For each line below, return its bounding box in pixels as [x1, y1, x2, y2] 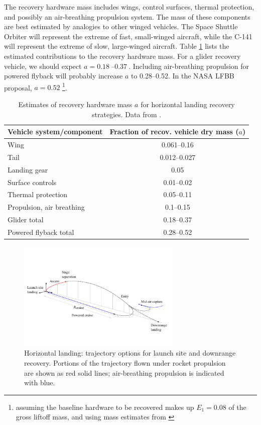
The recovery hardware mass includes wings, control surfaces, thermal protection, [4, 2, 254, 12]
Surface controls [8, 177, 57, 187]
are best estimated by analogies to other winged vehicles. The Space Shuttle [4, 21, 238, 32]
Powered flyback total [8, 226, 74, 237]
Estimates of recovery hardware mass [18, 99, 133, 109]
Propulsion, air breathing [8, 202, 85, 212]
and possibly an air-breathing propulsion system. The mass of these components [4, 11, 250, 22]
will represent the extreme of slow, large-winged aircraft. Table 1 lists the [4, 41, 229, 51]
